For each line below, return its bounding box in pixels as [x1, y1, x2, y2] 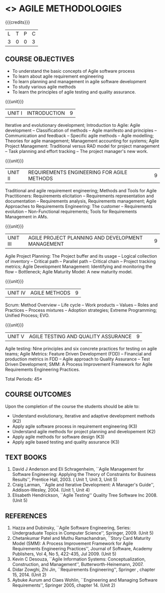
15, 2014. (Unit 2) [12, 572, 47, 578]
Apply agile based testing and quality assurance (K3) [12, 439, 120, 445]
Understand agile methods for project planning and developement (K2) [12, 428, 156, 434]
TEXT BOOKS [5, 453, 47, 461]
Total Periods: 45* [5, 376, 43, 382]
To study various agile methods [12, 84, 76, 89]
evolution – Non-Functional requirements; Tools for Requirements [5, 208, 137, 214]
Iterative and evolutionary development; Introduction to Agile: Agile [5, 122, 140, 128]
